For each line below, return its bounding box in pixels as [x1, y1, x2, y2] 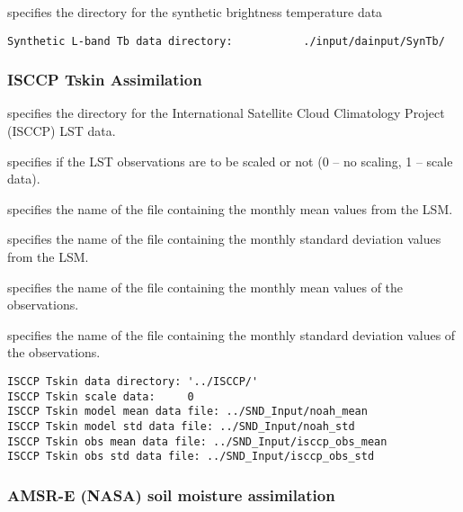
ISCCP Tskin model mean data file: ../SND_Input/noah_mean [7, 405, 368, 418]
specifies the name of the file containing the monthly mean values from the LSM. [7, 199, 453, 218]
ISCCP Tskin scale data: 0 [7, 390, 194, 403]
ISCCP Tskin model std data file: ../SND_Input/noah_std [7, 419, 355, 433]
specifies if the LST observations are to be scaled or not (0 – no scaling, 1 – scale [7, 151, 453, 170]
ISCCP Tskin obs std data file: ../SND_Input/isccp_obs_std [7, 450, 375, 463]
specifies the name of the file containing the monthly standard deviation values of [7, 325, 456, 344]
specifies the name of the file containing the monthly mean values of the [7, 277, 404, 296]
